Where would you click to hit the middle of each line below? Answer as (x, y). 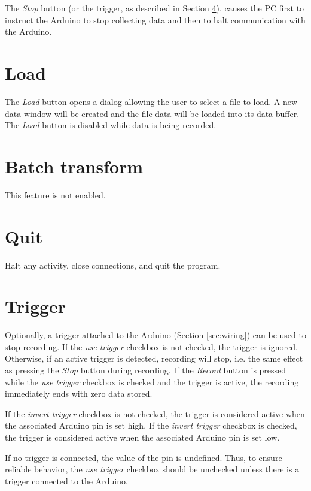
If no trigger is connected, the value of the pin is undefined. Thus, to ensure (144, 457)
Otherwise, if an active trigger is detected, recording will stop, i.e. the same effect (154, 358)
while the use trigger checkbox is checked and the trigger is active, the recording (152, 382)
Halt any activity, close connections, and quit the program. (113, 265)
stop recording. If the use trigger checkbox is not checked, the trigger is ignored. (151, 346)
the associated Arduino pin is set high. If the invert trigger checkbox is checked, (151, 425)
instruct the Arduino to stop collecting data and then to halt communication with (155, 19)
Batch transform (74, 166)
